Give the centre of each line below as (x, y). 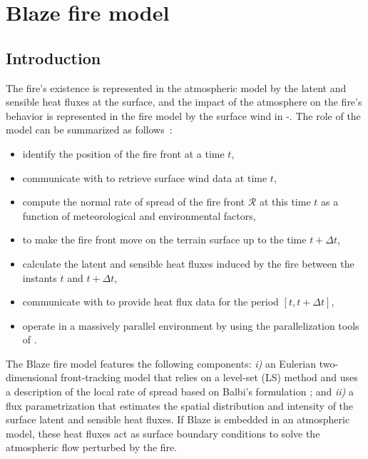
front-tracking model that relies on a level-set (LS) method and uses (209, 377)
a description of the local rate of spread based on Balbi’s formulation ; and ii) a (180, 392)
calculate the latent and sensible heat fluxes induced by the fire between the (188, 263)
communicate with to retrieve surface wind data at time (145, 177)
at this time (285, 202)
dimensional (32, 377)
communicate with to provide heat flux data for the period (150, 302)
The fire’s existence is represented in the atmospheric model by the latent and (176, 87)
